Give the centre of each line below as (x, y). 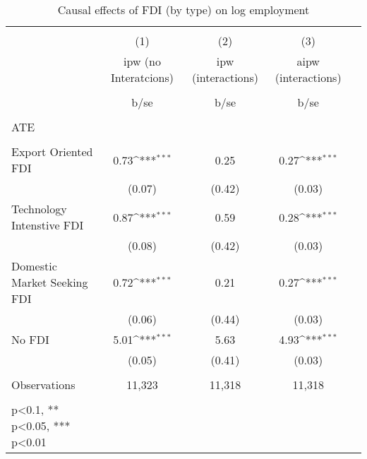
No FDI (30, 339)
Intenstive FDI (48, 225)
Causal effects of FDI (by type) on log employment (183, 10)
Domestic (34, 266)
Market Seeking (50, 282)
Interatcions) (142, 77)
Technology (39, 209)
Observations (43, 385)
